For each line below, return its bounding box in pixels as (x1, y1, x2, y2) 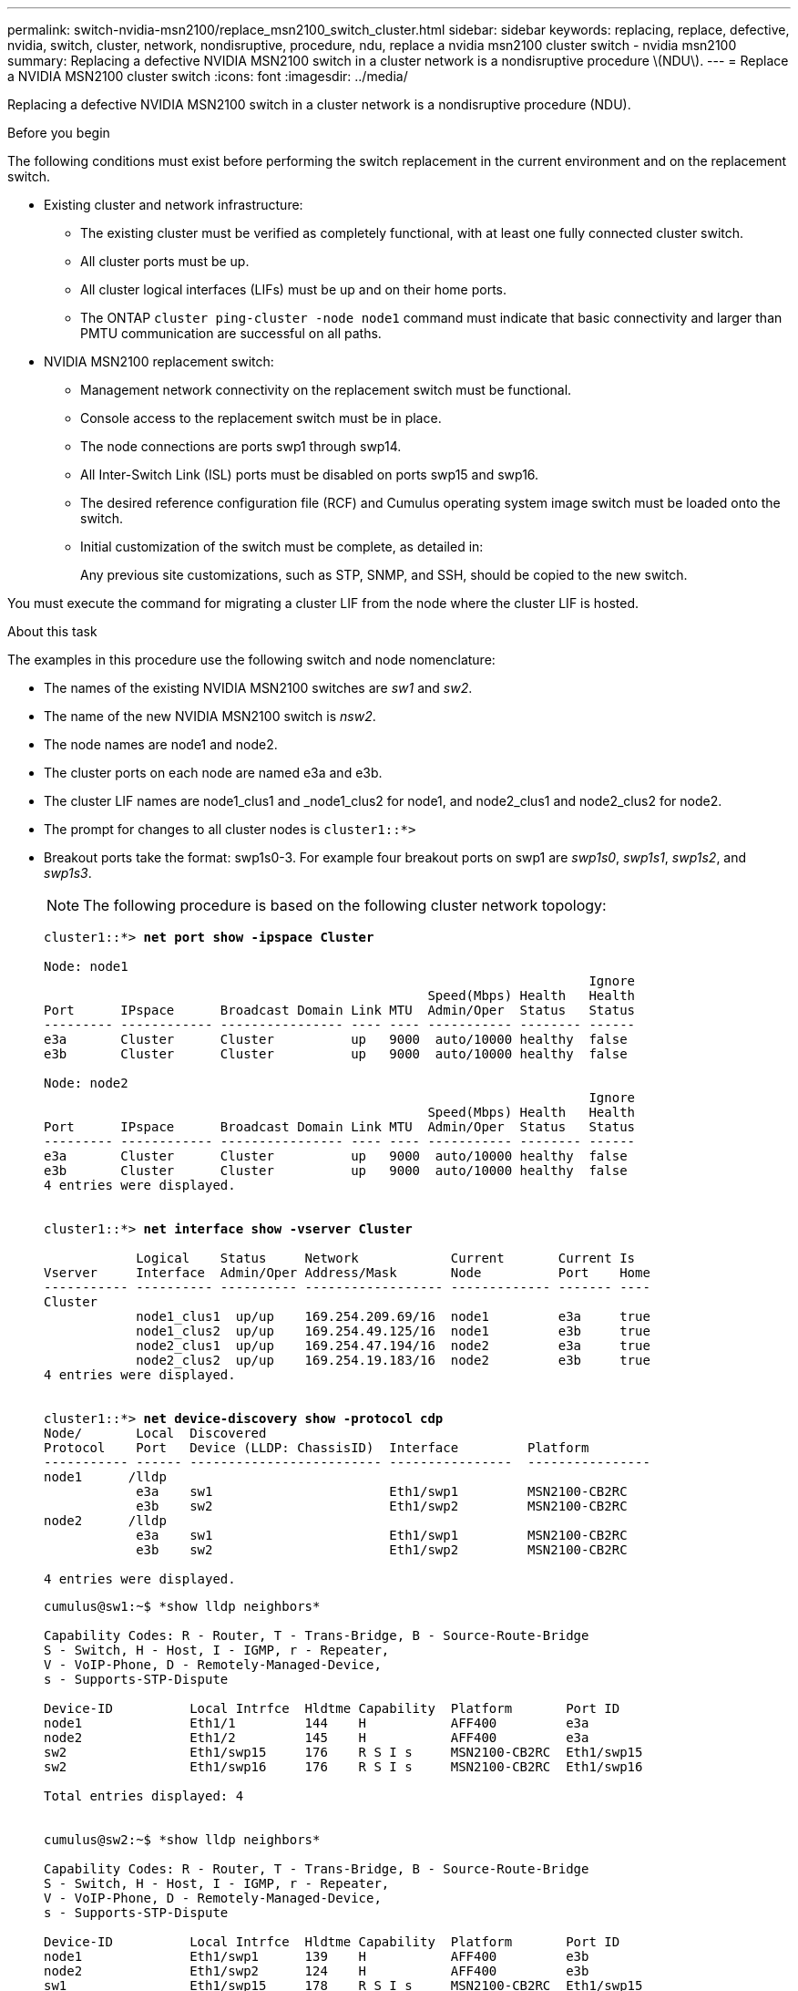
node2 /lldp (44, 1513, 167, 1528)
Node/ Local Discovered (44, 1426, 267, 1440)
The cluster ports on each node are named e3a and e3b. (44, 765, 383, 780)
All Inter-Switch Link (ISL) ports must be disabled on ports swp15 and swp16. (80, 467, 539, 482)
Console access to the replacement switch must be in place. (80, 410, 442, 426)
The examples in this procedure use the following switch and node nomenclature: (7, 652, 496, 667)
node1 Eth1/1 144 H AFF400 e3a (44, 1716, 589, 1730)
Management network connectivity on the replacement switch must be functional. (80, 382, 572, 397)
